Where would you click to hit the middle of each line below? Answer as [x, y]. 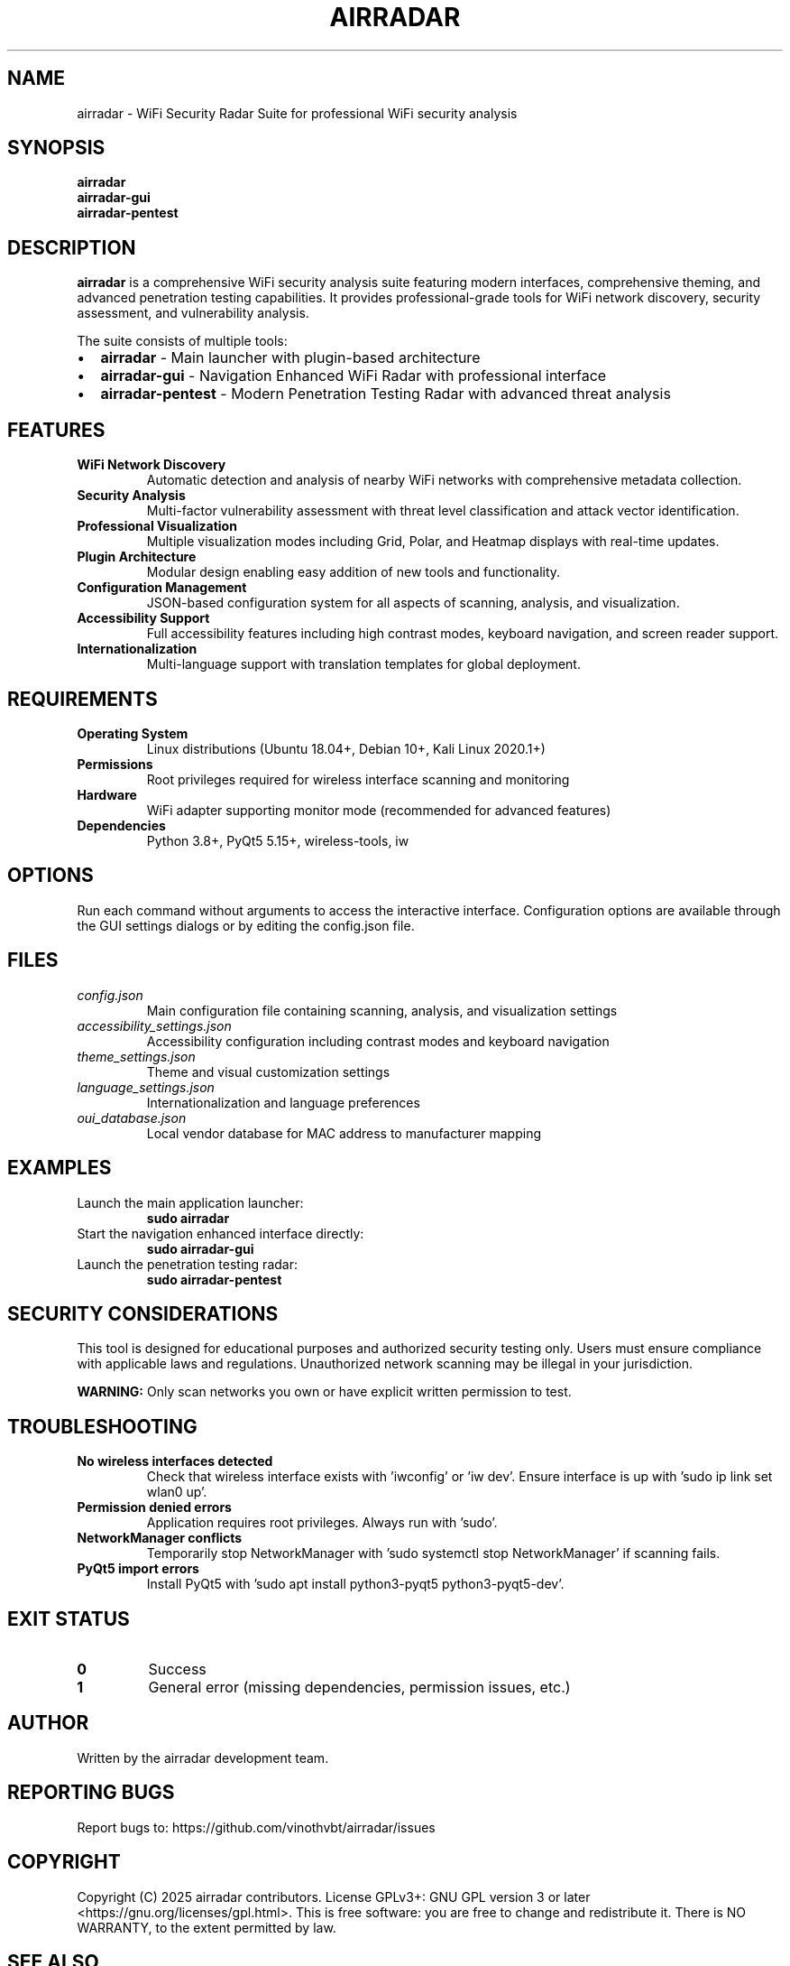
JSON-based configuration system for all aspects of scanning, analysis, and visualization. [413, 603]
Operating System [133, 733]
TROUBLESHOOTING [102, 1426]
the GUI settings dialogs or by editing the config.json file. [246, 925]
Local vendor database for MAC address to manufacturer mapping [344, 1133]
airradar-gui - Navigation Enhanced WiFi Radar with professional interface [354, 376]
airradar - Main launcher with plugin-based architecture [290, 358]
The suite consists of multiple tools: [182, 341]
